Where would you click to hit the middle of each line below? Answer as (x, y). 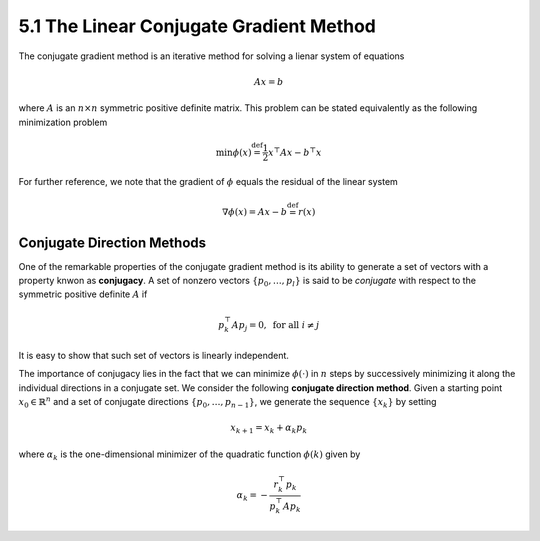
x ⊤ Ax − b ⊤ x (295, 151)
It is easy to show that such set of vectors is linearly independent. (154, 355)
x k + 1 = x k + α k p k (269, 429)
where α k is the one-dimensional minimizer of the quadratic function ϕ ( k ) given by (189, 455)
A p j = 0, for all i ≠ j (275, 326)
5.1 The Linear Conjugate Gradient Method (197, 26)
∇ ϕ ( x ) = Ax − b (254, 212)
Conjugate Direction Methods (112, 242)
